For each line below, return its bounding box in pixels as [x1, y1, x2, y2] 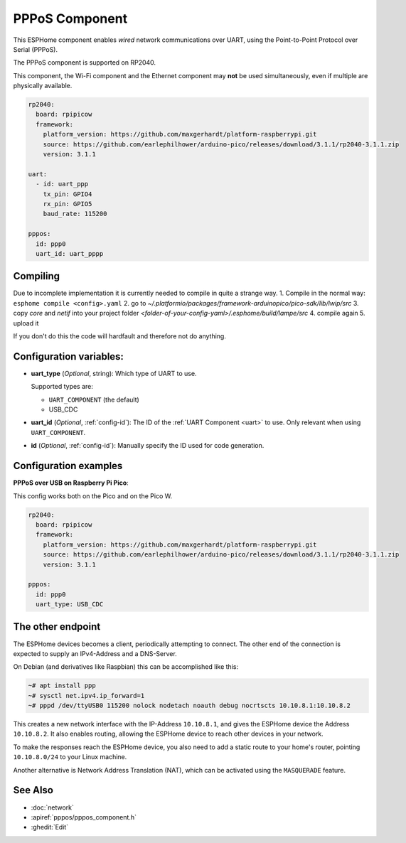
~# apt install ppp [28, 682, 96, 689]
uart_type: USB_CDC [36, 601, 104, 608]
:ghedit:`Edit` [31, 823, 69, 832]
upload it [13, 318, 39, 327]
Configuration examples [13, 460, 123, 472]
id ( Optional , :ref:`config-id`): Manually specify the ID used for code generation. [31, 441, 265, 450]
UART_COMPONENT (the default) [48, 395, 140, 404]
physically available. [13, 82, 73, 90]
